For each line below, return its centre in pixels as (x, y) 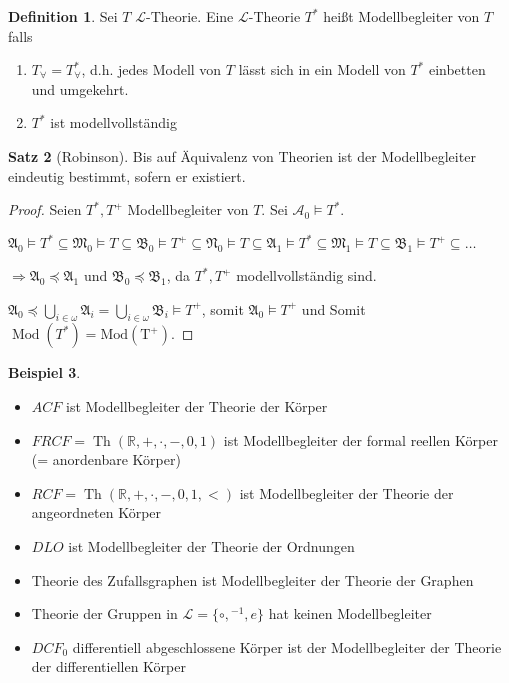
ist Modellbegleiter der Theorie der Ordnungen (211, 546)
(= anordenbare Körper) (106, 459)
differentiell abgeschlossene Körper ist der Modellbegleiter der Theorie (287, 646)
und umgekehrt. (80, 88)
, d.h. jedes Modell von (151, 69)
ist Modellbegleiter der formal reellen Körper (360, 439)
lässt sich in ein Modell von (322, 69)
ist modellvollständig (113, 122)
